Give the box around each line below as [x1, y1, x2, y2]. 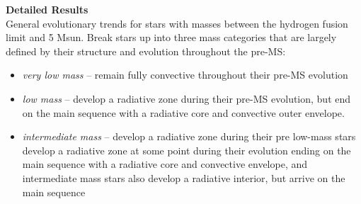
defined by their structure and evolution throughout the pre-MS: [6, 43, 286, 58]
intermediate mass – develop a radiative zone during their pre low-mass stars [22, 129, 356, 144]
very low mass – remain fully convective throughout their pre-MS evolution [22, 67, 348, 82]
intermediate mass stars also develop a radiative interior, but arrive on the [22, 170, 345, 185]
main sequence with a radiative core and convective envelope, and [22, 157, 308, 171]
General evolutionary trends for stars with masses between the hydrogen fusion [6, 16, 348, 30]
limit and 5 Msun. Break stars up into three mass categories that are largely [6, 30, 337, 45]
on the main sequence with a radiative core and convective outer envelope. [22, 105, 345, 120]
